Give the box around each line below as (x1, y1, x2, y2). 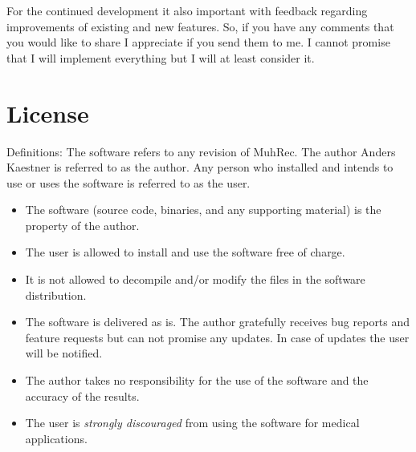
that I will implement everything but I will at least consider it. (6, 49, 315, 66)
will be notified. (25, 345, 103, 361)
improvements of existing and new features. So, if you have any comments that (6, 18, 394, 34)
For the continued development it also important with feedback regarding (6, 2, 368, 18)
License (6, 96, 89, 129)
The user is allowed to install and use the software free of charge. (25, 244, 345, 260)
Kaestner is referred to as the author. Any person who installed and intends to (6, 159, 394, 176)
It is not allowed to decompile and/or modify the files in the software (25, 271, 365, 288)
